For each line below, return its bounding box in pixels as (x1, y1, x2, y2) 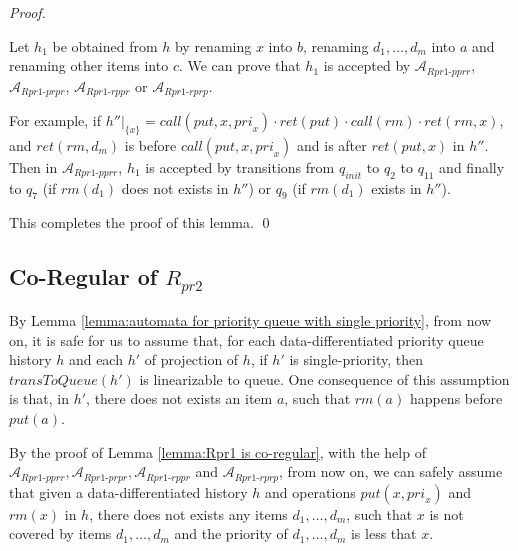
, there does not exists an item (86, 388, 273, 409)
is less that (350, 523, 417, 544)
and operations (264, 481, 356, 502)
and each (68, 349, 123, 370)
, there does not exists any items (89, 503, 288, 524)
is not (429, 503, 464, 524)
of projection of (144, 349, 239, 370)
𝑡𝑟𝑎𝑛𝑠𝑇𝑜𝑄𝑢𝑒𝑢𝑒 (9, 373, 98, 388)
